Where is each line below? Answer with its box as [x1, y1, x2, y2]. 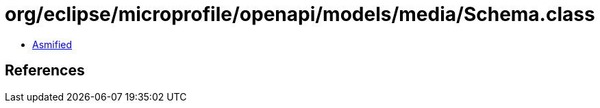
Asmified [32, 38, 73, 50]
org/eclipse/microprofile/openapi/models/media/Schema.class [5, 3, 595, 26]
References [5, 62, 85, 79]
